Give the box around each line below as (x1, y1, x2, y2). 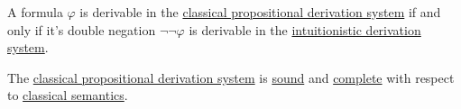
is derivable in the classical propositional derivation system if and (79, 3, 441, 21)
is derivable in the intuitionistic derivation (189, 20, 421, 39)
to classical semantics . (7, 86, 128, 104)
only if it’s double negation (7, 20, 156, 39)
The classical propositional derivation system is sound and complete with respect (7, 68, 455, 86)
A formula (7, 3, 63, 21)
